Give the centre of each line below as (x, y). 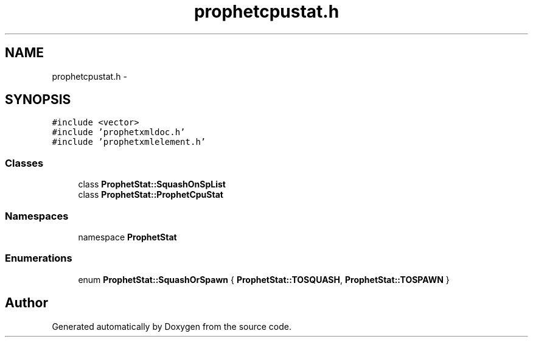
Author (26, 303)
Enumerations (39, 258)
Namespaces (37, 216)
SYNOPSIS (38, 100)
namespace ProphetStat (127, 237)
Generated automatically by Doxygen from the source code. (172, 326)
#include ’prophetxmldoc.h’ (119, 132)
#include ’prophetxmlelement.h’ (129, 142)
